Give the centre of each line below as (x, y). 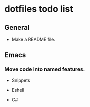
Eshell (18, 90)
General (17, 28)
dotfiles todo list (39, 9)
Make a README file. (33, 39)
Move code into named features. (45, 69)
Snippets (21, 80)
